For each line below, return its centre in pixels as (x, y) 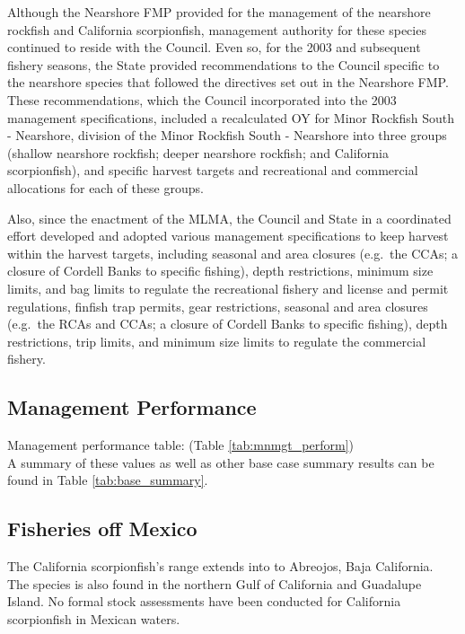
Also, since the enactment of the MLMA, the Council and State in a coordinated (229, 218)
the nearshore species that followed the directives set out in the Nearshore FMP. (228, 82)
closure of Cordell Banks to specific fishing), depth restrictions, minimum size (220, 271)
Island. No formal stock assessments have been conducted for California (204, 601)
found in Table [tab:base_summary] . (108, 480)
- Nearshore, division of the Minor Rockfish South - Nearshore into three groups (227, 135)
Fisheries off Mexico (102, 528)
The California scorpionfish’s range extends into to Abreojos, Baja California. (220, 566)
